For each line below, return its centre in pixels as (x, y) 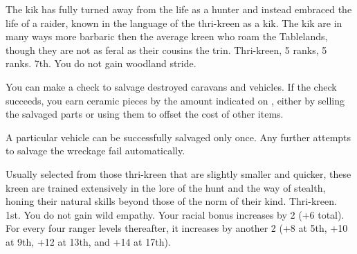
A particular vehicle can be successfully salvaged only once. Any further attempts (178, 137)
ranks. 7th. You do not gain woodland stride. (101, 63)
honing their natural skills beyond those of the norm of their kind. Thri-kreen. (171, 201)
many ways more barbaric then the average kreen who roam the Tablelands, (167, 36)
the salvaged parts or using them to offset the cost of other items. (145, 114)
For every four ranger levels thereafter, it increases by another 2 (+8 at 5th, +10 (177, 228)
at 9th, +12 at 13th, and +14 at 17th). (88, 241)
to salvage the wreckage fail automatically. (95, 151)
